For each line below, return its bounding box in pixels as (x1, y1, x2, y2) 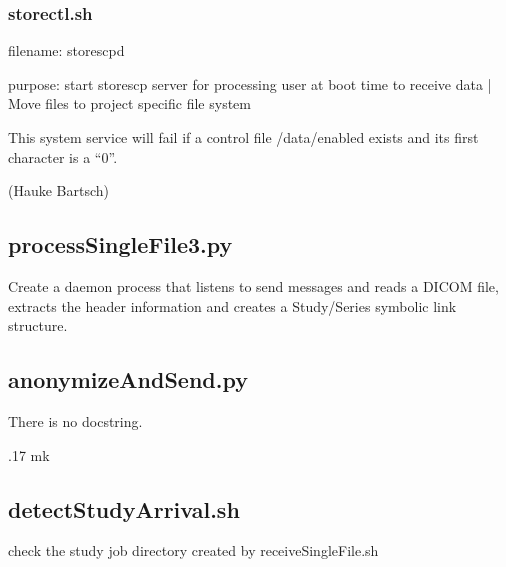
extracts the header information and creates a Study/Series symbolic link (8, 295, 457, 316)
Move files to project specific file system (8, 93, 251, 114)
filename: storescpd (8, 40, 125, 61)
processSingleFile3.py (8, 229, 233, 260)
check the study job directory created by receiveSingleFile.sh (8, 540, 379, 561)
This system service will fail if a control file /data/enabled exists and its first (8, 127, 479, 147)
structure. (8, 315, 68, 336)
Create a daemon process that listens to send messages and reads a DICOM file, (8, 275, 499, 296)
